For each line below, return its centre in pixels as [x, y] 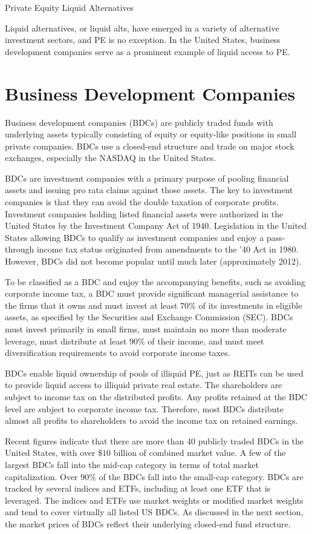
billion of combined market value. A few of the [200, 453]
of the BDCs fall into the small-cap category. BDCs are [201, 476]
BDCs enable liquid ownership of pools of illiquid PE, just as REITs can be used [154, 373]
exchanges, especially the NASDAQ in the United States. [111, 158]
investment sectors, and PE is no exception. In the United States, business [143, 40]
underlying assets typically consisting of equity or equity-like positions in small [151, 134]
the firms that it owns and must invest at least [91, 305]
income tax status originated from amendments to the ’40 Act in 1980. [167, 249]
